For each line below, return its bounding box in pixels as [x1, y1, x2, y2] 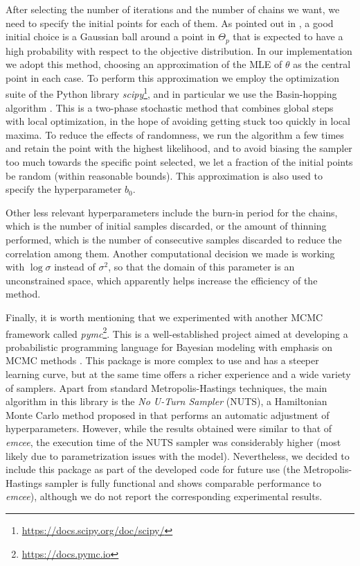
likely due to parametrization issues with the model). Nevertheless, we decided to [6, 448, 350, 463]
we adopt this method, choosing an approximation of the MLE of [6, 57, 282, 71]
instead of [54, 259, 96, 274]
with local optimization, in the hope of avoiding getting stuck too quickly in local [6, 114, 350, 128]
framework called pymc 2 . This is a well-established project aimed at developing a [6, 324, 348, 341]
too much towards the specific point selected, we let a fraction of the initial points [6, 155, 353, 169]
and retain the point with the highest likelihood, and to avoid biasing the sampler [6, 141, 352, 155]
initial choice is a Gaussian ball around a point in [6, 29, 215, 44]
